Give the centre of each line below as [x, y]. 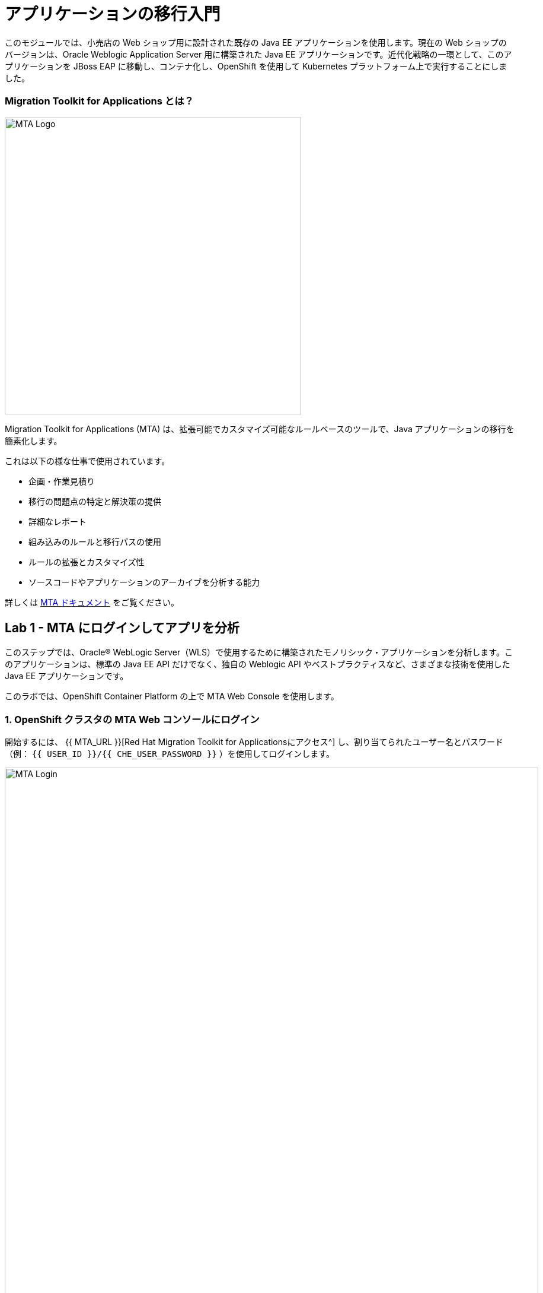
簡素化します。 [33, 440]
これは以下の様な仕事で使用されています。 [87, 461]
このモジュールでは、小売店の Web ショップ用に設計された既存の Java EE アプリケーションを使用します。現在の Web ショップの [256, 42]
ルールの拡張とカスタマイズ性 [87, 562]
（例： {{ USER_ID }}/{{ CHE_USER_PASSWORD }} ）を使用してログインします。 [170, 754]
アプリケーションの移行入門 [113, 14]
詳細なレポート [58, 521]
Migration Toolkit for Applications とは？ [99, 101]
